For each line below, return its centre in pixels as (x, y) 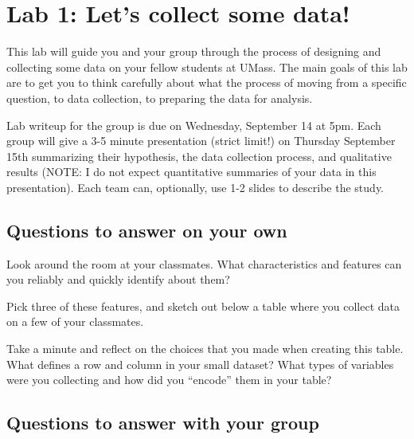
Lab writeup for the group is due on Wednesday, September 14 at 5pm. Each (194, 125)
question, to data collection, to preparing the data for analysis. (160, 98)
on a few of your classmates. (75, 321)
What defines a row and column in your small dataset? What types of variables (200, 364)
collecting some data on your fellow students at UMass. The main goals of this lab (207, 67)
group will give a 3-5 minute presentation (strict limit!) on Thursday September (201, 141)
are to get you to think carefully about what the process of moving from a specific (207, 82)
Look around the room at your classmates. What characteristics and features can (204, 263)
